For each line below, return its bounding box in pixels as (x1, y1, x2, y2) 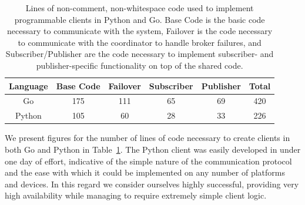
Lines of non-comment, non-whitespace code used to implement (25, 2, 254, 14)
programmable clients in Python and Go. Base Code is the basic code (14, 13, 265, 25)
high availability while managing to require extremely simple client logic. (5, 189, 267, 201)
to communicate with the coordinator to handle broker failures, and (18, 36, 262, 48)
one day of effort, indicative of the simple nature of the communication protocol (5, 154, 292, 167)
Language (9, 79, 48, 92)
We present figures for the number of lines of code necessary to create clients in (5, 132, 290, 144)
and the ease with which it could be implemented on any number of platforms (5, 166, 286, 179)
